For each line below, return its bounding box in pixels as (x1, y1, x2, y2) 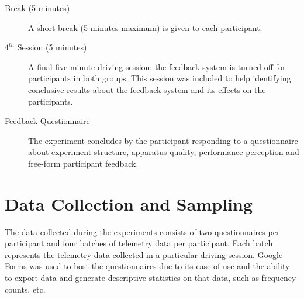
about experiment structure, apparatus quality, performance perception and (28, 146, 299, 158)
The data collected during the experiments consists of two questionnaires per (5, 225, 280, 238)
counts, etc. (5, 283, 46, 295)
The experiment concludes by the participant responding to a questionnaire (28, 134, 298, 146)
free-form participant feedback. (28, 157, 139, 169)
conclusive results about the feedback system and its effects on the (28, 83, 266, 95)
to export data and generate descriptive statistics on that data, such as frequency (5, 271, 296, 284)
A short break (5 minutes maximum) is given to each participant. (28, 21, 262, 33)
